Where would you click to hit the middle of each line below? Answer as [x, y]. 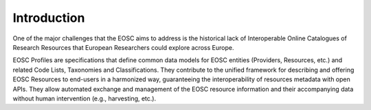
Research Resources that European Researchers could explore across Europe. [123, 47]
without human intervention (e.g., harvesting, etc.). [85, 98]
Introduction [49, 18]
